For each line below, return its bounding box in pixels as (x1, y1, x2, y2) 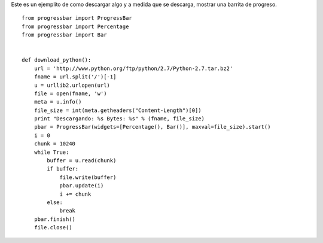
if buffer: (47, 165, 79, 172)
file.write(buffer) (59, 174, 117, 181)
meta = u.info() (33, 99, 82, 105)
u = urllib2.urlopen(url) (33, 81, 111, 89)
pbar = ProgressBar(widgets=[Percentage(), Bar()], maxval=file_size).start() (33, 123, 271, 130)
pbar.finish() (33, 215, 76, 223)
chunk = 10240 (33, 141, 76, 147)
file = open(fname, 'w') (33, 90, 107, 97)
